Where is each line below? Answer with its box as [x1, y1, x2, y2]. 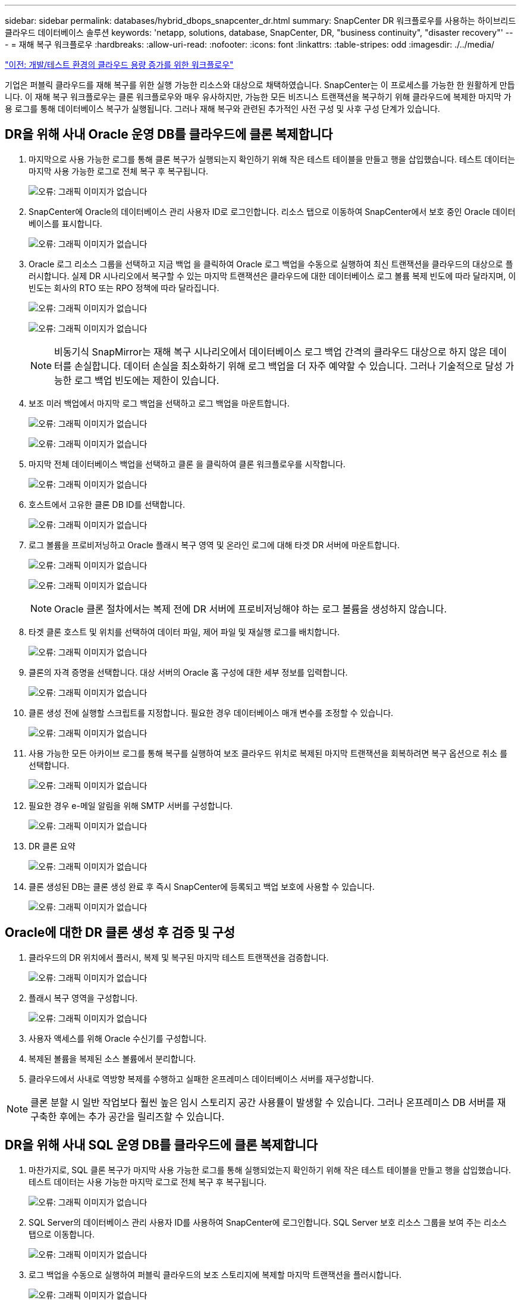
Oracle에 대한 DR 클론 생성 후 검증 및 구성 [5, 925, 236, 940]
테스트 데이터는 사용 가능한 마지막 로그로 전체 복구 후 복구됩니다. [29, 1176, 267, 1187]
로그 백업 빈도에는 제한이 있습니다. [74, 374, 219, 386]
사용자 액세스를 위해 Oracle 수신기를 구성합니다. [29, 1033, 206, 1043]
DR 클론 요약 [29, 840, 76, 851]
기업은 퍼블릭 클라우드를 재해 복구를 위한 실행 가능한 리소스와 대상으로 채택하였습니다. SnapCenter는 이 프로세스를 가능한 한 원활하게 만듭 [5, 80, 515, 90]
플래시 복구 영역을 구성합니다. [29, 992, 138, 1003]
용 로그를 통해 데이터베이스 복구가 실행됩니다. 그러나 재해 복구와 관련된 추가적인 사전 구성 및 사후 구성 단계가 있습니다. [5, 104, 440, 114]
